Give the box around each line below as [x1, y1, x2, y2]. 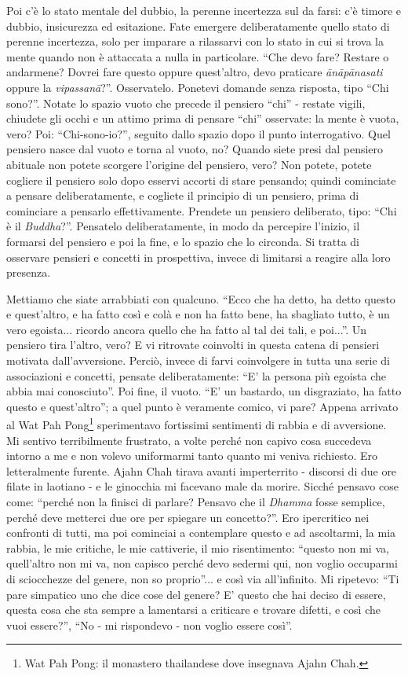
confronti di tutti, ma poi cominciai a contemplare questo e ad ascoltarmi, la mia [6, 524, 396, 541]
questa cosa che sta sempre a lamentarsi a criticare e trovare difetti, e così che [6, 601, 381, 618]
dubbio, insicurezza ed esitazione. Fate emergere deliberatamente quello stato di [6, 17, 390, 34]
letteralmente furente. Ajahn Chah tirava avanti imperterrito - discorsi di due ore [6, 462, 397, 479]
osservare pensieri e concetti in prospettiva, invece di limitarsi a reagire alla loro [6, 248, 391, 265]
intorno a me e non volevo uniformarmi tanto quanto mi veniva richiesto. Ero [6, 447, 377, 464]
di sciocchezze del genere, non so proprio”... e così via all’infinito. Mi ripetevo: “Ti [6, 571, 399, 587]
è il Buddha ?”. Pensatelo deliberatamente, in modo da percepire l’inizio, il [6, 218, 360, 234]
